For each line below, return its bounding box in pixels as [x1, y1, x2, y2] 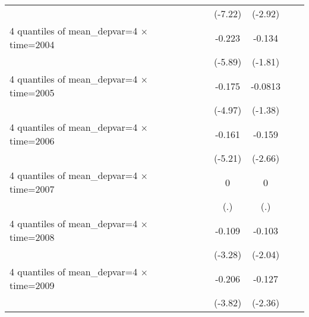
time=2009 [10, 278, 55, 292]
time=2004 [10, 37, 55, 51]
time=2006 [10, 134, 55, 147]
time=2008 [10, 230, 55, 244]
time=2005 [10, 86, 55, 99]
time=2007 [10, 182, 55, 196]
